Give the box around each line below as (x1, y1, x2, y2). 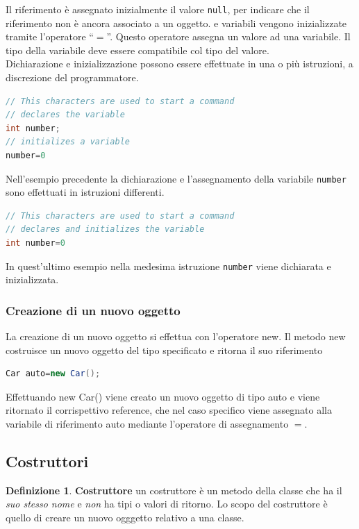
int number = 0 (6, 238, 65, 249)
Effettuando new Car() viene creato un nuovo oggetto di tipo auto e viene (6, 389, 320, 403)
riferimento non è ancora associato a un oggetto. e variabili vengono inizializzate (6, 15, 347, 30)
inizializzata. (6, 272, 59, 287)
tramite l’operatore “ (6, 29, 94, 44)
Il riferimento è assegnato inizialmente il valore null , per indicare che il (6, 2, 310, 16)
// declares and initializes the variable (6, 224, 205, 235)
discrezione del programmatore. (6, 70, 139, 85)
